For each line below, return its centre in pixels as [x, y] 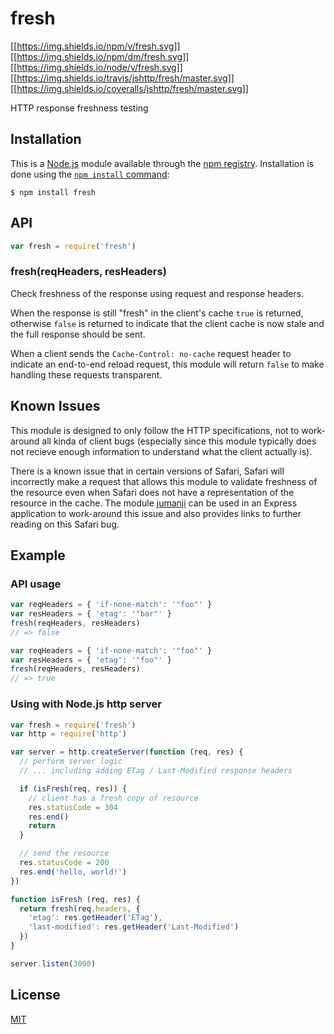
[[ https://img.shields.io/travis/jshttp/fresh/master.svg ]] [122, 78]
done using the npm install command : [90, 174]
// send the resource [64, 853]
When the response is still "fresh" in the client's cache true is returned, [157, 313]
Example [38, 555]
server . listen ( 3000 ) [53, 963]
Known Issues [55, 406]
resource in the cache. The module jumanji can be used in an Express [154, 503]
